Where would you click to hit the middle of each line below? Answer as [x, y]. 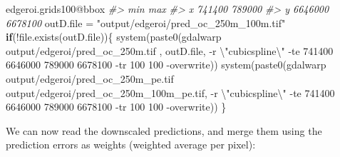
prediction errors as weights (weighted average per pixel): [131, 145]
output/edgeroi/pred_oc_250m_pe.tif [90, 78]
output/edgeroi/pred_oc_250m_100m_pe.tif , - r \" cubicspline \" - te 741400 [170, 92]
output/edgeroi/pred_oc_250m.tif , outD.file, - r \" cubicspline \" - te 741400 [170, 50]
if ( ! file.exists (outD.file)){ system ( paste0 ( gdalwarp [114, 37]
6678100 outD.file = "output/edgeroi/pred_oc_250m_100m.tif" [146, 22]
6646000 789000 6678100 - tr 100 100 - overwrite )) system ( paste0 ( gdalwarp [166, 65]
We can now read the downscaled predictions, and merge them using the [164, 130]
